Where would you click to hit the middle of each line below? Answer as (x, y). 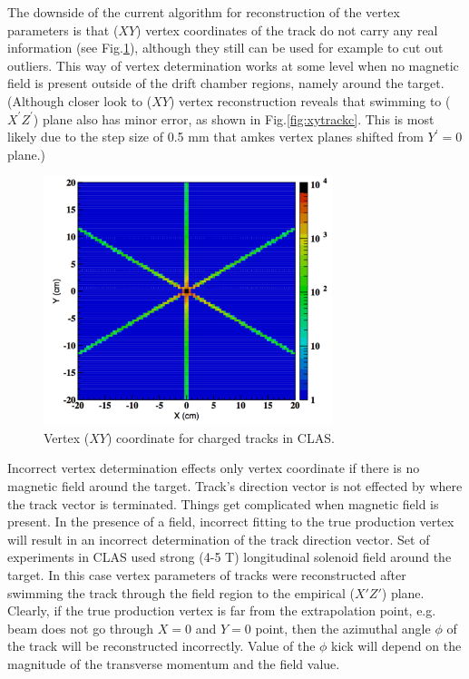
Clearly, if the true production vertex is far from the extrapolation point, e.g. (222, 610)
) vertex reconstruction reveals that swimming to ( (310, 100)
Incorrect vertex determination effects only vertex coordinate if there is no (214, 468)
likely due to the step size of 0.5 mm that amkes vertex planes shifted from (215, 137)
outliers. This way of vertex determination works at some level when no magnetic (233, 65)
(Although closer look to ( (80, 100)
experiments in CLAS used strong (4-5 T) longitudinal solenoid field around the (230, 557)
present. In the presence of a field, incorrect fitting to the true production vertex (231, 522)
